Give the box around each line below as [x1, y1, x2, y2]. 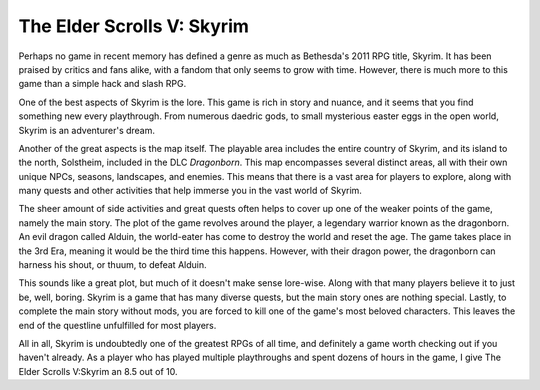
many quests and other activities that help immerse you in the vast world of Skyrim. [18, 185, 362, 197]
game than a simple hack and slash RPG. [18, 78, 187, 90]
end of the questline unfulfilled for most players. [18, 319, 217, 331]
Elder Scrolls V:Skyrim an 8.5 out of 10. [18, 365, 179, 377]
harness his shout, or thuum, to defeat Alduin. [18, 259, 207, 271]
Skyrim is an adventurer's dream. [18, 124, 155, 136]
